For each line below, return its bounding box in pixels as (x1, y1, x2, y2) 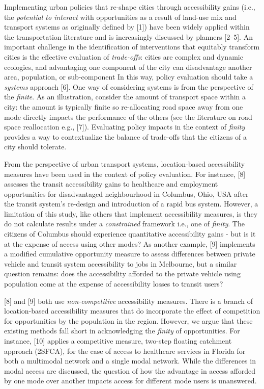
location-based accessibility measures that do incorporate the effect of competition (4, 305, 260, 316)
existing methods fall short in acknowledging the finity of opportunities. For (4, 325, 240, 336)
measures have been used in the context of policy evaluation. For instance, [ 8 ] (4, 168, 246, 179)
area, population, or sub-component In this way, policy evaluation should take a (4, 71, 253, 82)
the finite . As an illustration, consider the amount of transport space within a (4, 91, 246, 102)
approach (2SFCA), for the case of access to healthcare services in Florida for (4, 345, 246, 356)
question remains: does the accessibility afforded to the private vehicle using (4, 268, 241, 279)
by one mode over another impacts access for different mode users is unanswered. (4, 375, 257, 386)
